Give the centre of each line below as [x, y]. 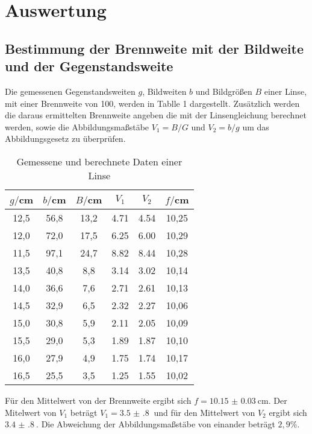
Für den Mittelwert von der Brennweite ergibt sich [98, 400]
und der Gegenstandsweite [89, 66]
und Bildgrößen [224, 91]
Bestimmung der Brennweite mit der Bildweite [154, 48]
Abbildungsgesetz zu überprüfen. [65, 139]
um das [256, 126]
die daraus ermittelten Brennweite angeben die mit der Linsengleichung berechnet [156, 115]
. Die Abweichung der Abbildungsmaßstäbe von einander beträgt [156, 424]
